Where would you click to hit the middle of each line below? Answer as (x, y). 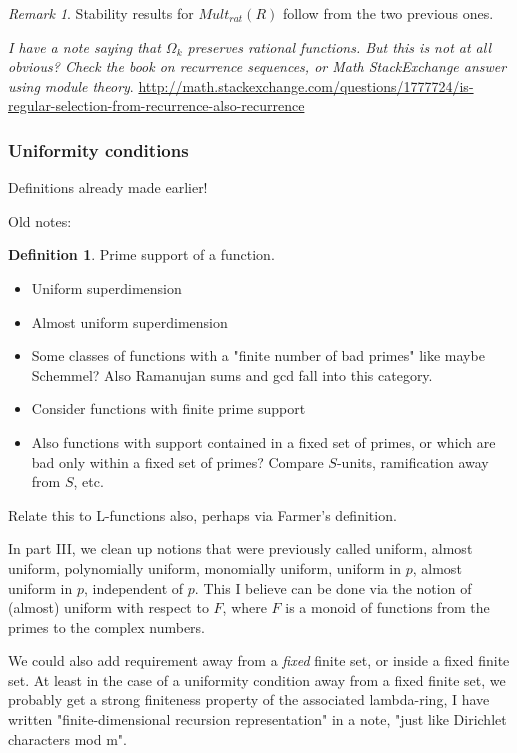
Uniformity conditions (98, 149)
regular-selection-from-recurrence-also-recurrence (156, 105)
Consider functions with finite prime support (168, 408)
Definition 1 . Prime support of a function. (141, 254)
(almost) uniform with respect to (108, 607)
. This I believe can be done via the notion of (333, 587)
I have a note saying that (84, 46)
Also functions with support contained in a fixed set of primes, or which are (263, 441)
